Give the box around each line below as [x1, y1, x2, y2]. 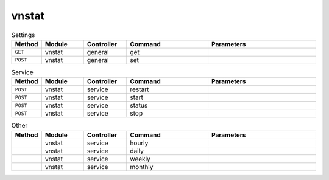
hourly [130, 139, 149, 147]
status [130, 101, 148, 109]
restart [130, 85, 149, 94]
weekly [130, 154, 150, 163]
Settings [11, 30, 35, 39]
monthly [130, 162, 154, 171]
